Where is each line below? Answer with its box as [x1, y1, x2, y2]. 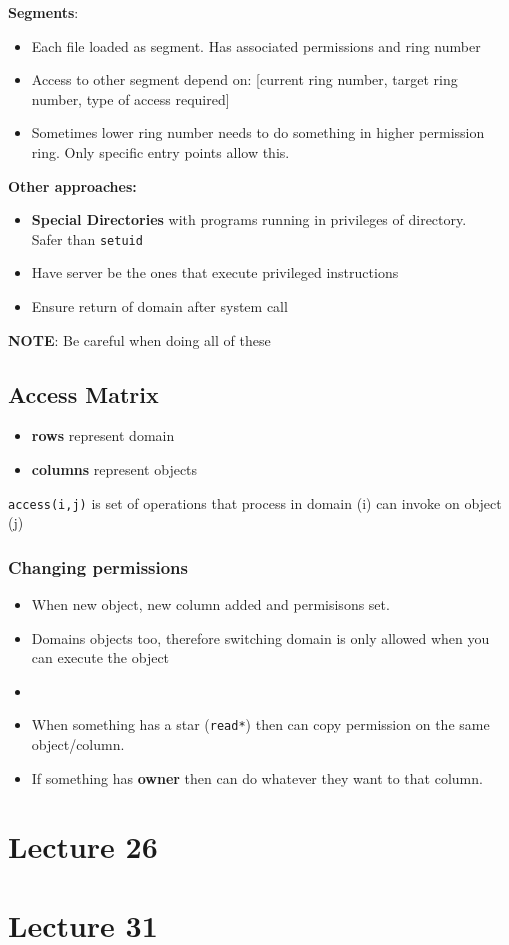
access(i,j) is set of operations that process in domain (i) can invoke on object [8, 492, 502, 513]
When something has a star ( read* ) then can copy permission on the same [31, 714, 490, 735]
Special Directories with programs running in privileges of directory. [31, 209, 467, 230]
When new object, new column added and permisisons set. [31, 594, 390, 615]
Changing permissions [8, 554, 189, 579]
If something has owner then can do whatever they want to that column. [31, 767, 483, 788]
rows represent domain [31, 425, 175, 446]
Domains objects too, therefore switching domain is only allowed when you [31, 627, 490, 648]
